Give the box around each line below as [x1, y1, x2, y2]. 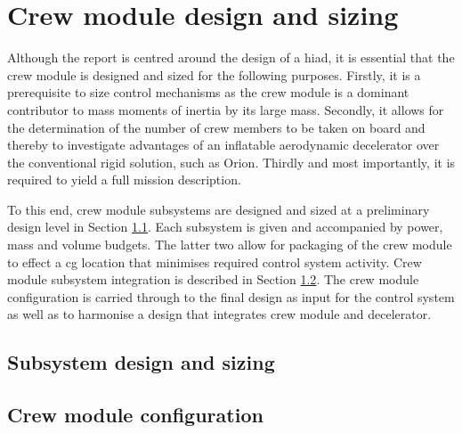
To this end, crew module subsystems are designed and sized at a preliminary [7, 200, 430, 218]
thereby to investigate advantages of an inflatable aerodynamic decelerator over [7, 135, 440, 154]
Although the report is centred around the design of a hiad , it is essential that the [7, 48, 455, 67]
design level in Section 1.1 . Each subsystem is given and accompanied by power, [7, 217, 443, 236]
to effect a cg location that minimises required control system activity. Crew [7, 252, 422, 271]
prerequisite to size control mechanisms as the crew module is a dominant [7, 83, 409, 102]
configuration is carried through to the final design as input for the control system [7, 287, 455, 306]
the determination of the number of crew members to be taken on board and [7, 118, 426, 136]
